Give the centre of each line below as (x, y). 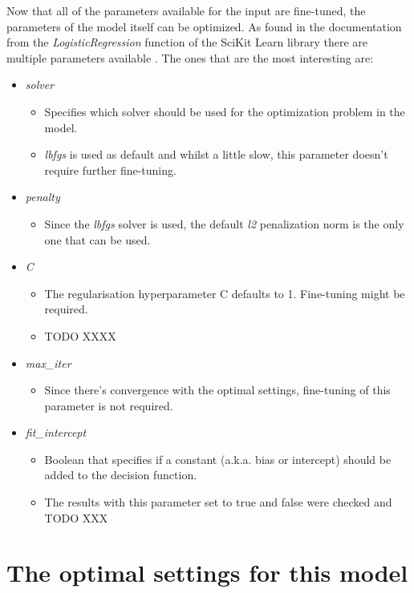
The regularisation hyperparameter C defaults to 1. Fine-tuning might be (225, 293)
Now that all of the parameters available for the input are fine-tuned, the (186, 10)
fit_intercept (56, 432)
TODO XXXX (80, 335)
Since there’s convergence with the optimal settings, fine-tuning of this (217, 390)
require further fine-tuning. (110, 169)
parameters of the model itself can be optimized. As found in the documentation (204, 26)
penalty (43, 197)
